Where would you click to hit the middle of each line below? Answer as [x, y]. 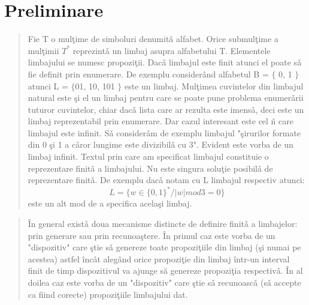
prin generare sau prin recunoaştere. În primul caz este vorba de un [152, 235]
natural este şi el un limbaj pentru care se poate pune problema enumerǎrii [166, 98]
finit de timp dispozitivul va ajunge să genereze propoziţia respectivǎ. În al [165, 270]
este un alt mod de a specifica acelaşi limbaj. [110, 203]
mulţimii [43, 50]
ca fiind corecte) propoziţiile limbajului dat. [108, 294]
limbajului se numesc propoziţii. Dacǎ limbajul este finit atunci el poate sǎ [165, 62]
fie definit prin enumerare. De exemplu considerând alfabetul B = [148, 74]
